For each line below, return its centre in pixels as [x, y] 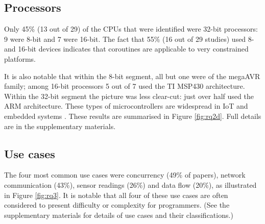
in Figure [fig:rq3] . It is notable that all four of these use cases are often [116, 195]
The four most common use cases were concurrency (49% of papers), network [125, 175]
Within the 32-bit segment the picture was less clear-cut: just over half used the [129, 96]
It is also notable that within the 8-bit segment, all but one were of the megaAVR [132, 76]
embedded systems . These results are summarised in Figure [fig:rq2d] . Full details [133, 116]
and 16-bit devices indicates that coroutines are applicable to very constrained [126, 49]
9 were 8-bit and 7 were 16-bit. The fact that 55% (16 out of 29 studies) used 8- [129, 39]
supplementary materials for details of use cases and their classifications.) [119, 215]
